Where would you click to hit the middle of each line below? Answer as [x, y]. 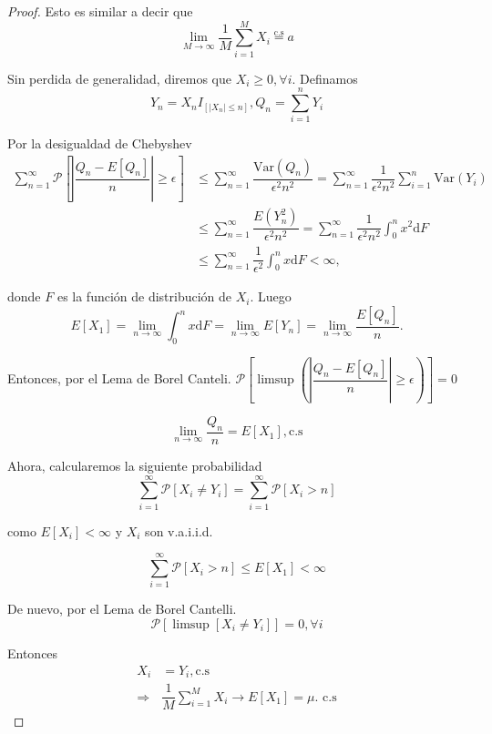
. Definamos [325, 78]
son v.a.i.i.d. [179, 530]
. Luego [271, 296]
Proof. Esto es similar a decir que [100, 11]
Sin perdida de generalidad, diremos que [120, 78]
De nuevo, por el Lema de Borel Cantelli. [122, 609]
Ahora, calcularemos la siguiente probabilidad [135, 465]
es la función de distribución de [144, 296]
